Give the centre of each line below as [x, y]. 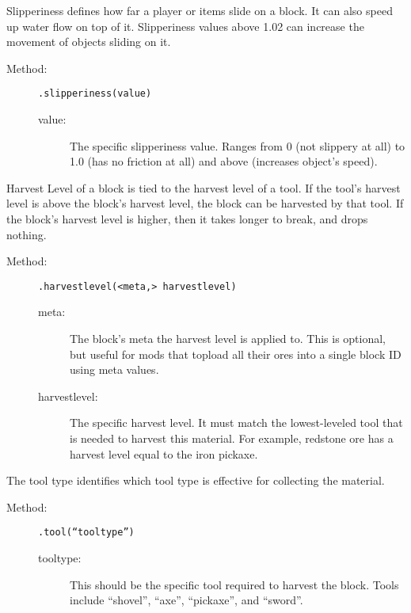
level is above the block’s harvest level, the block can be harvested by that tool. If [205, 203]
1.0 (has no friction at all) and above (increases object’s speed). [224, 161]
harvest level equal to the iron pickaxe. [164, 453]
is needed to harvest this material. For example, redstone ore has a [232, 438]
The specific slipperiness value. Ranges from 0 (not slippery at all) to [238, 145]
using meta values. [114, 369]
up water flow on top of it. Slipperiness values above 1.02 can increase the [185, 26]
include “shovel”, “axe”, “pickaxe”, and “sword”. [186, 600]
